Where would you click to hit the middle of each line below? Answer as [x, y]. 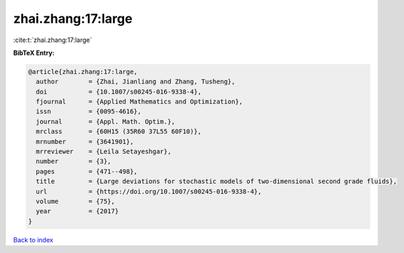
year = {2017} [77, 211]
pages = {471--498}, [87, 171]
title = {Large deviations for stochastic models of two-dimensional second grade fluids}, [217, 181]
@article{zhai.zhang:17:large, [83, 72]
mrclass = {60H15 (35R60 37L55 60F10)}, [119, 131]
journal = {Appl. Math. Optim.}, [106, 122]
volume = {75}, [76, 201]
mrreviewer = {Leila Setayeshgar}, [103, 152]
